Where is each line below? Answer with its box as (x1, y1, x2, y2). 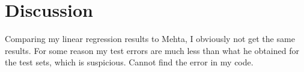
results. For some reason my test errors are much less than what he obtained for (5, 44, 299, 56)
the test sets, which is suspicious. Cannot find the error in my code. (5, 56, 254, 68)
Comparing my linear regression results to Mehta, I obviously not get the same (5, 32, 295, 45)
